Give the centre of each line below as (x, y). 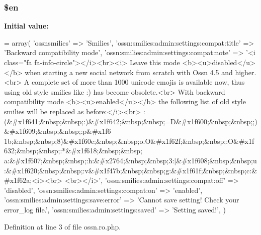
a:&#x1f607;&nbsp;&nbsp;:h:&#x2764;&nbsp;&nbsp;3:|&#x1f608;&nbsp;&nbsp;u (130, 160)
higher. (246, 72)
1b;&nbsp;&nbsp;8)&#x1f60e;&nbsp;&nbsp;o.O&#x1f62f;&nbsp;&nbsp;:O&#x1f (129, 141)
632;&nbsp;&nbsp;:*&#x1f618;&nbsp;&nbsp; (73, 151)
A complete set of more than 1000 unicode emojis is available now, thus (134, 82)
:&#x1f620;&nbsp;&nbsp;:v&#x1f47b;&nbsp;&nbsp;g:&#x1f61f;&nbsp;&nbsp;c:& (131, 170)
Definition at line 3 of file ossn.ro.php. (63, 226)
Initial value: (26, 26)
